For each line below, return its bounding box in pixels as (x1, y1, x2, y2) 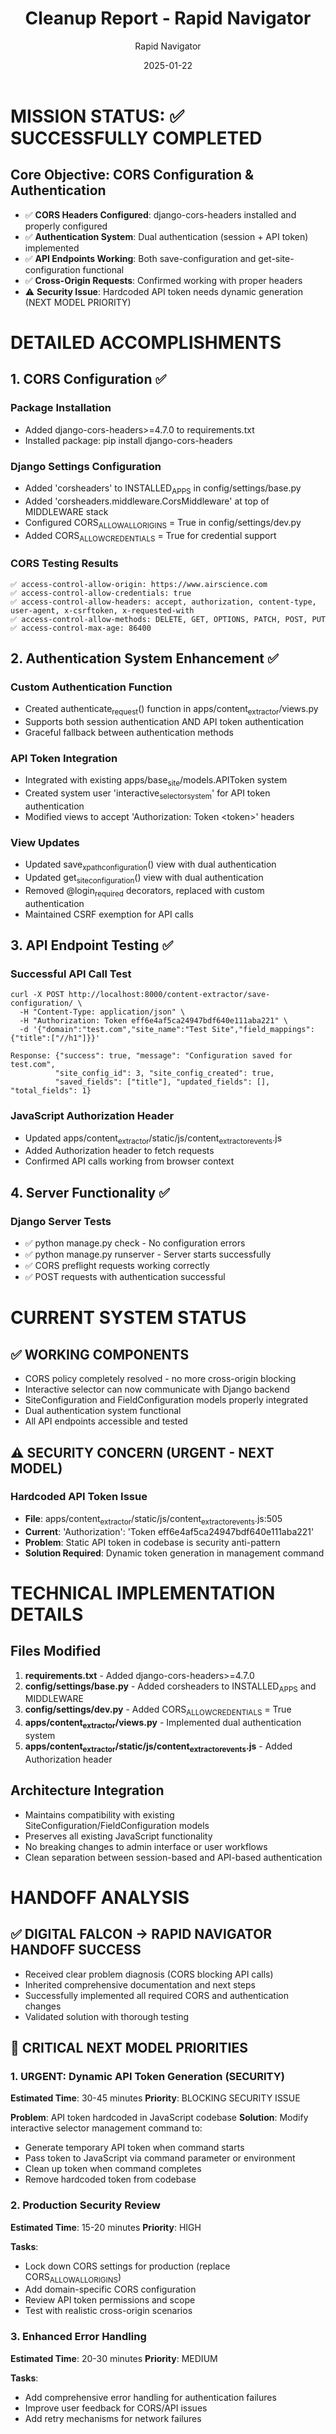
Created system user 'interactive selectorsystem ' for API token (24, 787, 271, 801)
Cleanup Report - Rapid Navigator (24, 7, 312, 30)
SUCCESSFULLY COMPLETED (10, 127, 263, 149)
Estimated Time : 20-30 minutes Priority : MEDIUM (10, 2352, 218, 2364)
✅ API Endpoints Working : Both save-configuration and (24, 252, 257, 264)
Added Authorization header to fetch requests (24, 1145, 215, 1157)
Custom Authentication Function (10, 680, 173, 694)
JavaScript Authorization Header (10, 1109, 175, 1123)
